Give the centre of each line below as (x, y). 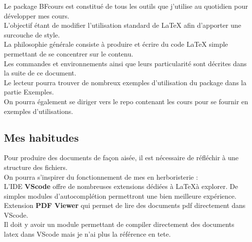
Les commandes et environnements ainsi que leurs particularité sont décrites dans (126, 63)
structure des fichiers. (36, 167)
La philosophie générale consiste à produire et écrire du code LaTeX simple (116, 44)
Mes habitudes (41, 137)
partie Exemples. (29, 92)
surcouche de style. (32, 34)
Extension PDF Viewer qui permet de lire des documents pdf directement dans (125, 205)
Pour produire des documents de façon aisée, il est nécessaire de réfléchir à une (121, 158)
